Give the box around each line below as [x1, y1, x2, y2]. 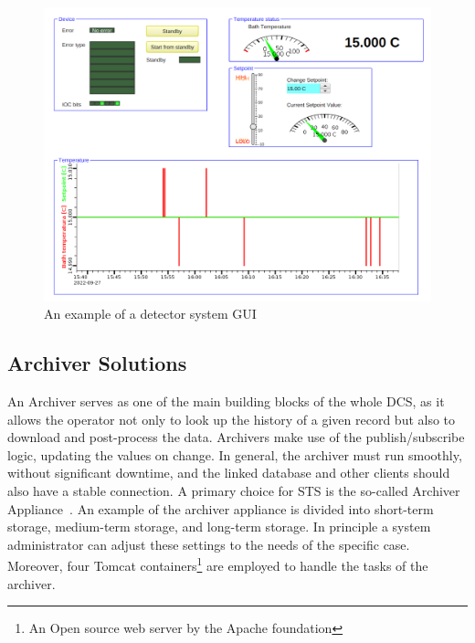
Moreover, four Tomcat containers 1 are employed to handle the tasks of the [7, 553, 428, 575]
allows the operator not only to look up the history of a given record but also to [7, 409, 456, 428]
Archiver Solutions [7, 349, 187, 377]
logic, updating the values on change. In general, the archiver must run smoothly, [7, 445, 462, 464]
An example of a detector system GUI [44, 304, 257, 323]
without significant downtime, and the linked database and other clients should [7, 463, 450, 482]
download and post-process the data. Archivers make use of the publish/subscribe [7, 427, 465, 447]
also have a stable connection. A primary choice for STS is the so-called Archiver [7, 481, 460, 501]
